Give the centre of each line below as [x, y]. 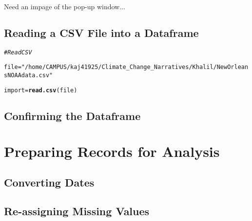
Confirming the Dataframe [72, 115]
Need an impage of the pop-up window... [65, 6]
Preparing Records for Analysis [112, 151]
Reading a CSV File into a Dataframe [101, 32]
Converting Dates [49, 182]
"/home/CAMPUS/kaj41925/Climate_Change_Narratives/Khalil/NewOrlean [135, 67]
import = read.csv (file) [41, 90]
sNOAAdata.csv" [29, 76]
